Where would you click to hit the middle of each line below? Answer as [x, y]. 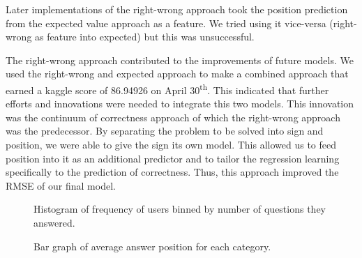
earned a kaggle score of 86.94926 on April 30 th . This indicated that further [167, 89]
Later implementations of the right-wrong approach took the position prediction [177, 9]
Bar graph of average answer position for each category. [152, 246]
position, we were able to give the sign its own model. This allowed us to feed [171, 144]
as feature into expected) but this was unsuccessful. [145, 37]
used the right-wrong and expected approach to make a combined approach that [177, 74]
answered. [54, 222]
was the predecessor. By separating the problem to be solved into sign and [165, 131]
